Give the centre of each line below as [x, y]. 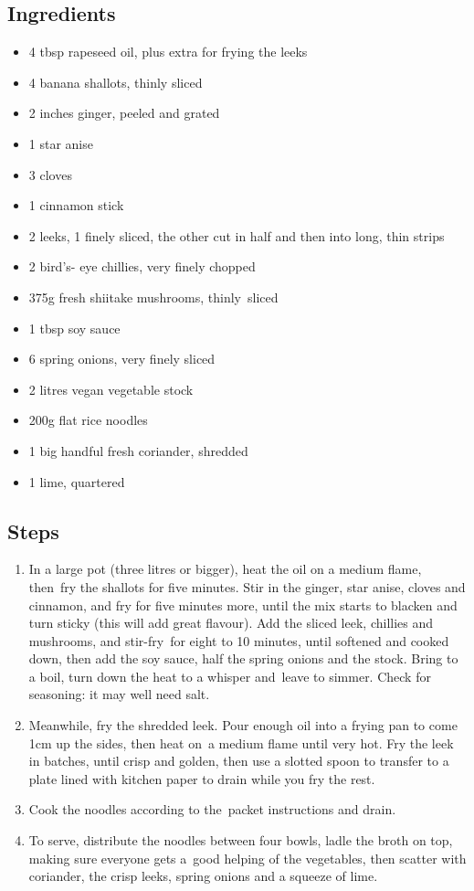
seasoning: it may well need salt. [119, 694]
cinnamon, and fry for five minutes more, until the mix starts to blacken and [243, 605]
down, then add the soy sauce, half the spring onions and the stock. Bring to [243, 658]
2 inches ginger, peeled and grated [124, 113]
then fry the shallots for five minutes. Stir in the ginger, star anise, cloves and [247, 586]
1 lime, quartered [77, 481]
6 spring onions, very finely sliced [122, 359]
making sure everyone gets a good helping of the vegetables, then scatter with [248, 858]
